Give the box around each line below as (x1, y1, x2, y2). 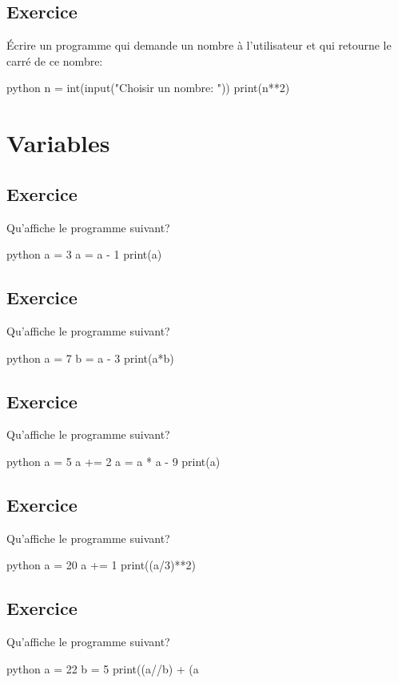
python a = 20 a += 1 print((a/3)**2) (6, 556, 196, 573)
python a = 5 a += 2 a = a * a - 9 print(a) (6, 452, 221, 469)
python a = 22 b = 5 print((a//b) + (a (6, 660, 199, 677)
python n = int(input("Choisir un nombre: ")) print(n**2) (6, 79, 290, 96)
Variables (6, 127, 110, 159)
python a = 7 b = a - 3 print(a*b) (6, 349, 174, 366)
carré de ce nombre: (6, 52, 103, 69)
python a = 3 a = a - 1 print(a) (6, 246, 162, 263)
